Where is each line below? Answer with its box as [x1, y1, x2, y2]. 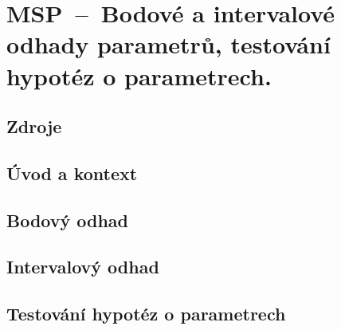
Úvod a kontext [6, 160, 138, 185]
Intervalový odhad [6, 254, 159, 279]
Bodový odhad [6, 207, 129, 232]
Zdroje [6, 114, 62, 139]
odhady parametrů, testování [6, 28, 331, 61]
